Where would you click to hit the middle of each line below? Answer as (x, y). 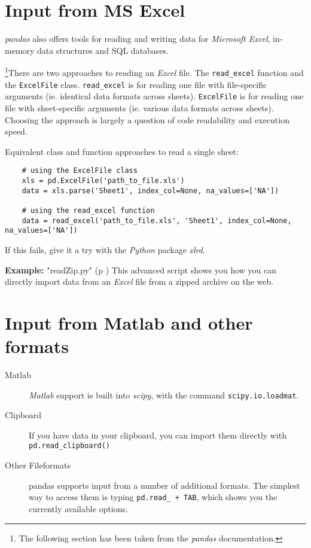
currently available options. (78, 508)
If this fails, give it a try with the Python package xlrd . (105, 249)
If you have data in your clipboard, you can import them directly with (158, 435)
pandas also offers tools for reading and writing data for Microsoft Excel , (138, 39)
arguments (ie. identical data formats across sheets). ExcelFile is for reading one (154, 96)
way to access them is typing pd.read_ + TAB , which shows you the (153, 497)
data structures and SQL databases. (103, 50)
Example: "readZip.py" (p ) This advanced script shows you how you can (141, 270)
